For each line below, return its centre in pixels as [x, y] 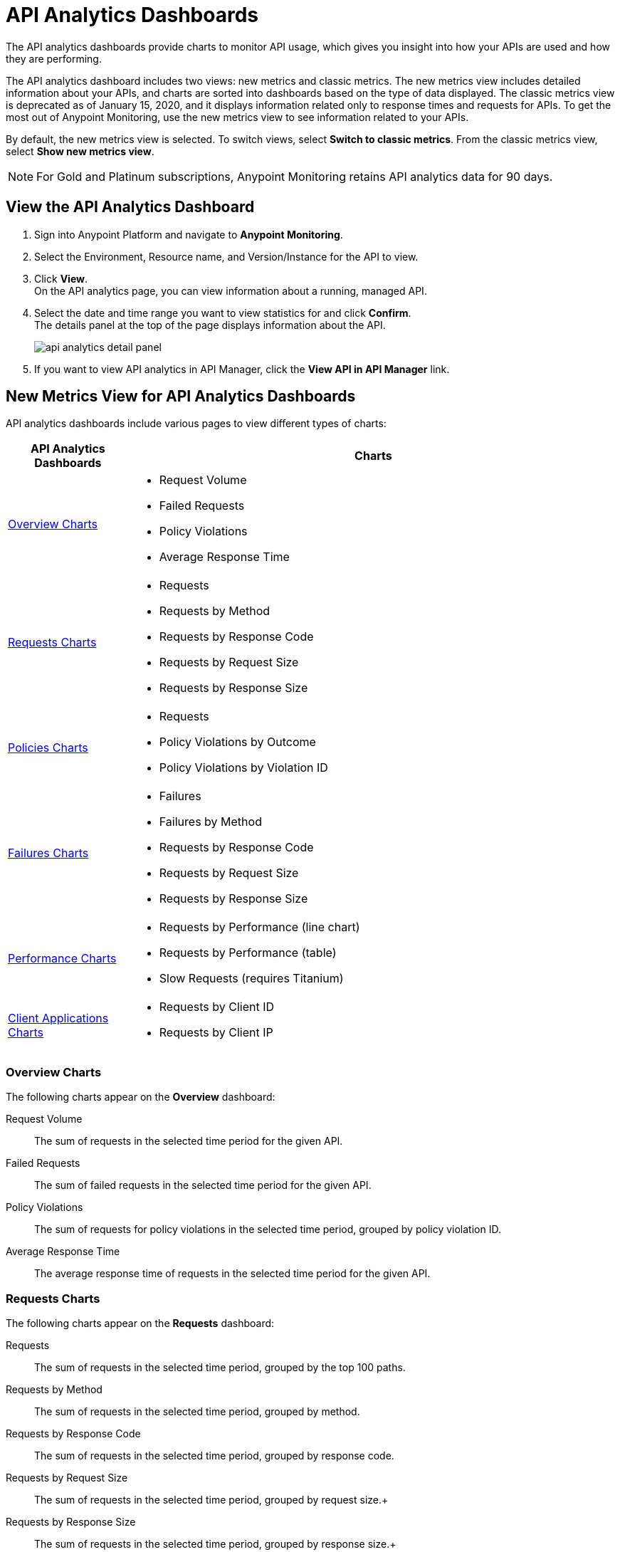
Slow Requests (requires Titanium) [251, 979]
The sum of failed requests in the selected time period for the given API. [203, 1185]
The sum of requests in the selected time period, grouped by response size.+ [215, 1543]
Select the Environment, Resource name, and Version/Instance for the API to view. [226, 256]
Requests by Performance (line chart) [259, 927]
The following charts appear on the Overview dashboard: [141, 1097]
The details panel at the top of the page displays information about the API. [210, 325]
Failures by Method [210, 822]
